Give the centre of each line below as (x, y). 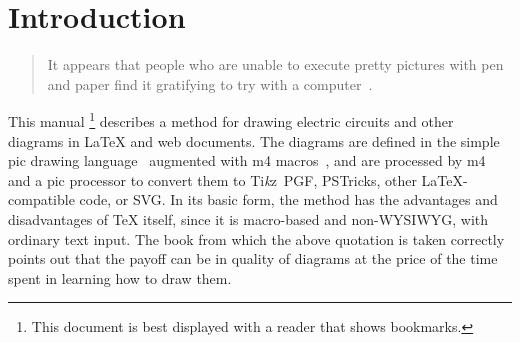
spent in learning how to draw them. (120, 277)
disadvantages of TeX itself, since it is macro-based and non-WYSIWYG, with (248, 218)
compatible (41, 199)
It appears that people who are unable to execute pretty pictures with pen (275, 64)
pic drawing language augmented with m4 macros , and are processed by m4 (247, 160)
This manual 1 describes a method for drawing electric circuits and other (231, 119)
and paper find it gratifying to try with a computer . (210, 83)
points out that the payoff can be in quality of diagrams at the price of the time (253, 258)
